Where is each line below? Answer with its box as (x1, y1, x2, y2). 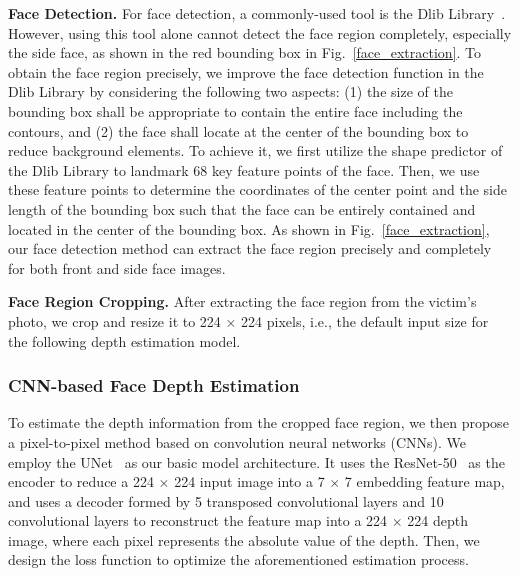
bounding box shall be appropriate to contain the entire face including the (8, 100, 463, 121)
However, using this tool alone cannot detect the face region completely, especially (8, 22, 512, 43)
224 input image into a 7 (174, 471, 325, 492)
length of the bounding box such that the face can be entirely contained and (8, 198, 476, 219)
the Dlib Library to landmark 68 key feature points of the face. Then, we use (8, 159, 480, 180)
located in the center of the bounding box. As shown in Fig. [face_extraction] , (8, 218, 490, 239)
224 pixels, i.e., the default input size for (241, 310, 489, 331)
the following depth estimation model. (8, 330, 241, 351)
